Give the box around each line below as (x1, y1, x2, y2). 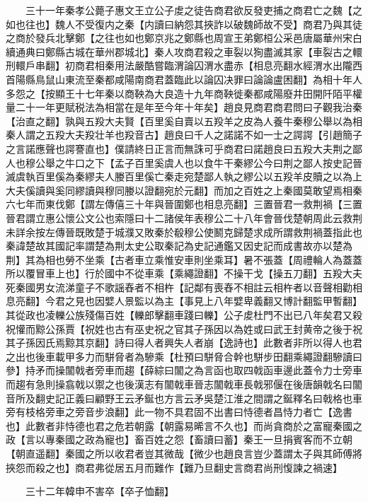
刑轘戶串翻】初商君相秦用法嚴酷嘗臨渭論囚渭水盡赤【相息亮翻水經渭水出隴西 (6, 58, 362, 73)
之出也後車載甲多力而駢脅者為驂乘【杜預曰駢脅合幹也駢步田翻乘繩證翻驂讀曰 (6, 349, 362, 363)
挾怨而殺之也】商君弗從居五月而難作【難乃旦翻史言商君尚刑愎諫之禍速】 (6, 460, 343, 474)
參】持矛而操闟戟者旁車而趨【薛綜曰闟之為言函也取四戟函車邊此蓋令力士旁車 (6, 363, 362, 378)
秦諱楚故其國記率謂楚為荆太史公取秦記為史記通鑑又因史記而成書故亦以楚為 (6, 238, 352, 253)
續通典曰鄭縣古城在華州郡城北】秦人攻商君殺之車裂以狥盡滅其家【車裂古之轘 (6, 44, 362, 59)
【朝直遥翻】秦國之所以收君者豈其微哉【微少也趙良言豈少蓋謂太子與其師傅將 (6, 446, 362, 460)
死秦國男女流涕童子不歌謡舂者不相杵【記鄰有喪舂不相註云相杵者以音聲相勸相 (6, 279, 362, 294)
